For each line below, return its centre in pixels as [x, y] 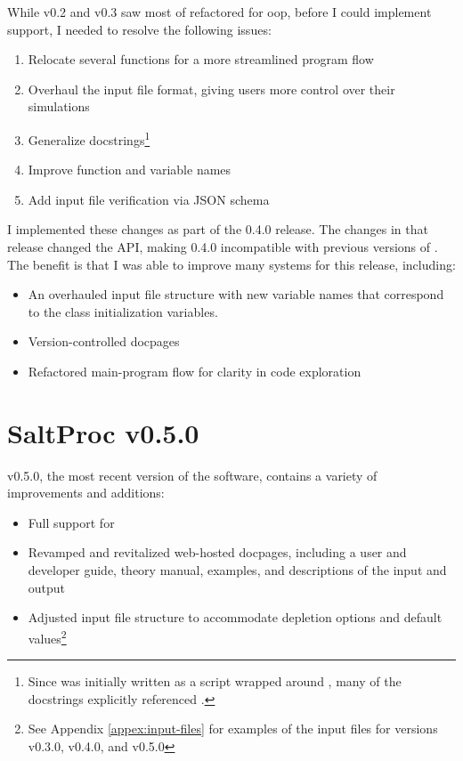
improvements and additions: [86, 493]
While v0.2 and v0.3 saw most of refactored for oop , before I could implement [219, 12]
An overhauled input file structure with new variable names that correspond [236, 294]
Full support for [71, 522]
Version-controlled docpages [104, 341]
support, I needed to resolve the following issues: [139, 29]
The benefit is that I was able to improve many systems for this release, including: [231, 264]
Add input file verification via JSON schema [149, 199]
